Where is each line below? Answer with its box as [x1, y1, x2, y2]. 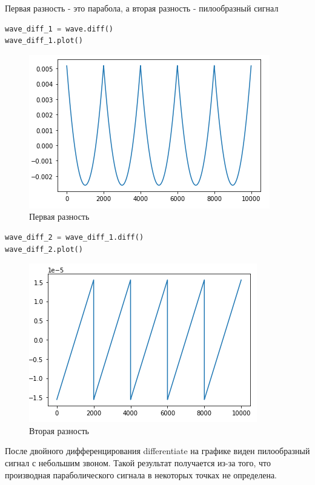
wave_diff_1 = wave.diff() [5, 24, 113, 33]
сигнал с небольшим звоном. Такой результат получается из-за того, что [5, 456, 271, 469]
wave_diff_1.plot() [5, 36, 83, 45]
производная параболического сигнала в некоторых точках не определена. [5, 468, 277, 481]
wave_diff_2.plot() [5, 245, 83, 254]
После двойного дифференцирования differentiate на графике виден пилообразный [5, 444, 310, 457]
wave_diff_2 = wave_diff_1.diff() [5, 233, 144, 242]
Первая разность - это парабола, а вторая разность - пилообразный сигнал [5, 2, 279, 14]
